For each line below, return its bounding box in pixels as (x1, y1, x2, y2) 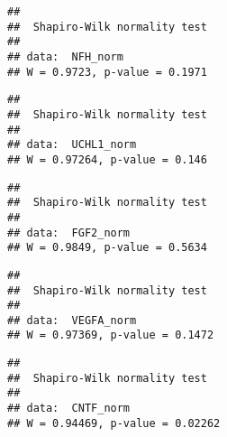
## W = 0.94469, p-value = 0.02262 (7, 416, 221, 430)
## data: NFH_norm (7, 50, 123, 63)
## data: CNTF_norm (7, 402, 131, 415)
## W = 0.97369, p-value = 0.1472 (7, 329, 214, 342)
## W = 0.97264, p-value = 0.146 (7, 153, 207, 166)
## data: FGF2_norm (7, 226, 131, 239)
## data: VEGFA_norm (7, 313, 137, 327)
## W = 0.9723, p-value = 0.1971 (7, 65, 207, 79)
